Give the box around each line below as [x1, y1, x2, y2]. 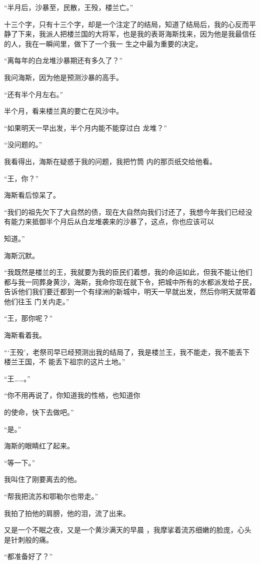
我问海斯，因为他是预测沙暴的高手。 [4, 72, 123, 82]
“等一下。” [4, 457, 35, 467]
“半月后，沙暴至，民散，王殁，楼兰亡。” [4, 2, 133, 12]
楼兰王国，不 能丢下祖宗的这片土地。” [4, 356, 125, 367]
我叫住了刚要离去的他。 [4, 474, 81, 484]
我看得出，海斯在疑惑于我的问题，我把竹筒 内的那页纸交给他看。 [4, 156, 216, 166]
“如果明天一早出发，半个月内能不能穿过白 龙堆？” [4, 122, 167, 133]
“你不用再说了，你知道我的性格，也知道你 [4, 390, 140, 400]
